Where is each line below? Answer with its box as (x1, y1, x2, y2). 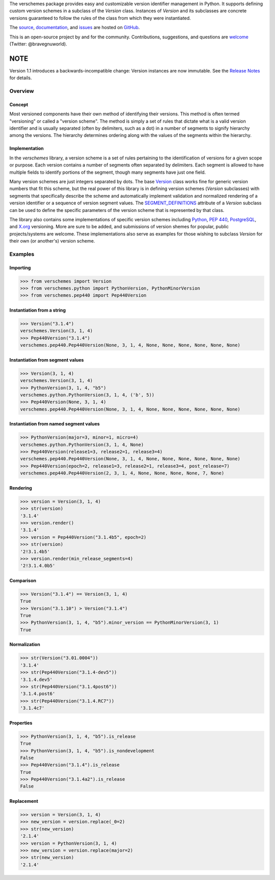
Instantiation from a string (9, 307, 66, 313)
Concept (9, 101, 29, 107)
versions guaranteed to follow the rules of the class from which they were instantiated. (9, 15, 191, 21)
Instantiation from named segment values (9, 421, 100, 427)
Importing (9, 265, 31, 271)
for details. (9, 75, 32, 81)
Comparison (9, 577, 37, 583)
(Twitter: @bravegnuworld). (9, 41, 67, 47)
